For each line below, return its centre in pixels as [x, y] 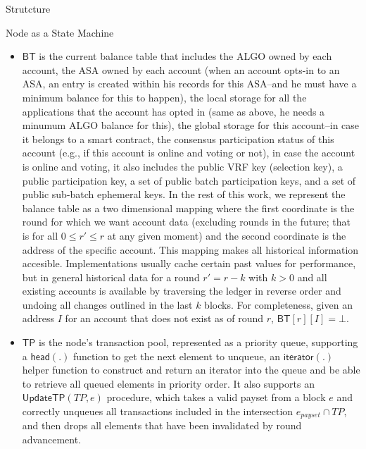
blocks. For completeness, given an [278, 304]
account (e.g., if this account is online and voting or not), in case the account [189, 153]
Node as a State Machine [60, 32]
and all [312, 277]
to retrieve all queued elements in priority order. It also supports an [168, 383]
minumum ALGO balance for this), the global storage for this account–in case [191, 125]
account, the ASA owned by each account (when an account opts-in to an [181, 69]
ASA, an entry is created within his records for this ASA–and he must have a [189, 84]
